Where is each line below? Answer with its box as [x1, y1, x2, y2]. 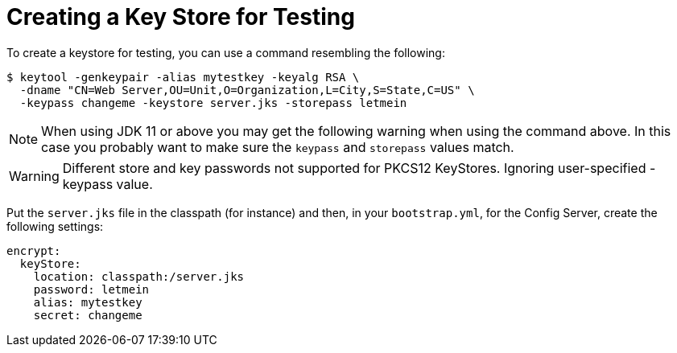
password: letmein [33, 282, 150, 296]
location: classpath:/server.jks [33, 269, 245, 283]
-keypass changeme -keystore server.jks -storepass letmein [19, 96, 407, 109]
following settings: [6, 219, 104, 233]
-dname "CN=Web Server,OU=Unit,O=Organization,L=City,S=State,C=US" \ [19, 83, 475, 96]
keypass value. [62, 175, 153, 192]
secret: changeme [33, 308, 142, 322]
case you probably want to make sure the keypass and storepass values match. [41, 138, 514, 155]
